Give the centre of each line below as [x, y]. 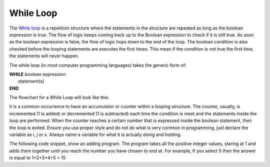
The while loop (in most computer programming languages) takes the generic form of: [98, 65]
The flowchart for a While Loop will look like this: [59, 97]
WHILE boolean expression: [38, 74]
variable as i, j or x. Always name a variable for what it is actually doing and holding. [95, 134]
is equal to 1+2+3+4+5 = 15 [37, 158]
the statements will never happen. [44, 56]
